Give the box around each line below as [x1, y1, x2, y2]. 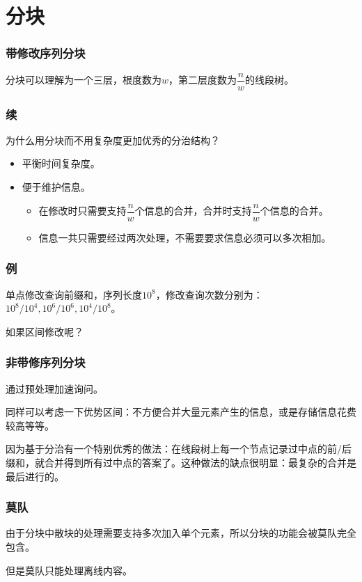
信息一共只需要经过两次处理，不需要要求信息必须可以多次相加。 [38, 230, 331, 244]
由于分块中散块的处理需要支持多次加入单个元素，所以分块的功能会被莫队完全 [6, 526, 356, 540]
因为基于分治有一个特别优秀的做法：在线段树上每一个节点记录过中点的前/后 [6, 441, 352, 456]
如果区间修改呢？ [6, 324, 84, 338]
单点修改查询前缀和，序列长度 [6, 287, 142, 301]
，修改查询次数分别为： [155, 287, 263, 301]
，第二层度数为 [168, 72, 237, 87]
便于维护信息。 [22, 180, 90, 194]
